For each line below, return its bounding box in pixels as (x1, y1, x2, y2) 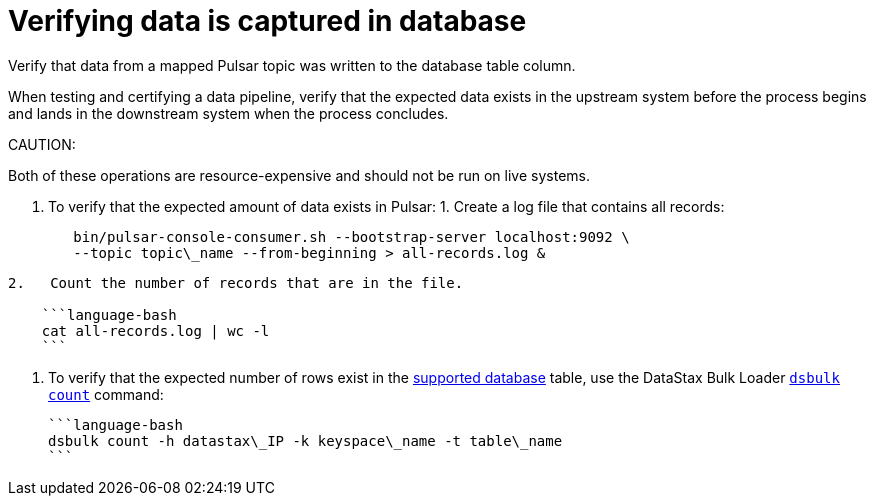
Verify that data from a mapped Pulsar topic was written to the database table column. (8, 56, 576, 74)
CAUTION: (8, 135, 76, 153)
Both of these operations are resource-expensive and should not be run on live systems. (8, 166, 590, 184)
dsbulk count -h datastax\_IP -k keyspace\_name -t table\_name (48, 432, 563, 449)
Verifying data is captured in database (8, 4, 527, 38)
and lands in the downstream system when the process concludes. (8, 104, 449, 122)
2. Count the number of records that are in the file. (8, 274, 464, 291)
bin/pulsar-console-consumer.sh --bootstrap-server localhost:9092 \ (73, 228, 630, 245)
